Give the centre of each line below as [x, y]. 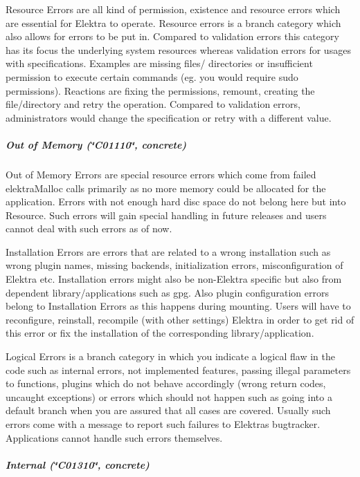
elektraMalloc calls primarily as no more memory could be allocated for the [166, 188]
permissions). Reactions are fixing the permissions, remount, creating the [160, 90]
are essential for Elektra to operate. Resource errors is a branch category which [173, 22]
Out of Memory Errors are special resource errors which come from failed [161, 174]
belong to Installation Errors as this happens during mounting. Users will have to [178, 306]
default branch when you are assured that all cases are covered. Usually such [168, 410]
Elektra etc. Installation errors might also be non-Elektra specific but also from [174, 279]
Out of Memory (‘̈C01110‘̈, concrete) [96, 144]
